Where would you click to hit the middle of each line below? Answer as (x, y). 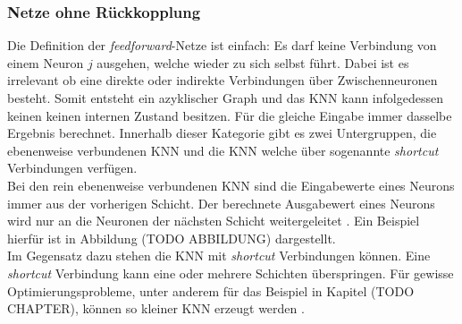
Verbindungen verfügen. (72, 168)
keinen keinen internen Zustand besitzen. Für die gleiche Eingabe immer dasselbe (230, 115)
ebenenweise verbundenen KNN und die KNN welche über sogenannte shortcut (223, 150)
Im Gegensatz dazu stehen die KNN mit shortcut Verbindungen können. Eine (219, 256)
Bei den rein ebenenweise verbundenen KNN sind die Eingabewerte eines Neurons (231, 185)
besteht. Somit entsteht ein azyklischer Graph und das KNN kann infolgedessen (225, 98)
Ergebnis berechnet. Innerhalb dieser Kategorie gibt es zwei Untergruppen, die (222, 133)
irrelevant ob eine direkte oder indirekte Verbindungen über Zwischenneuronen (223, 80)
